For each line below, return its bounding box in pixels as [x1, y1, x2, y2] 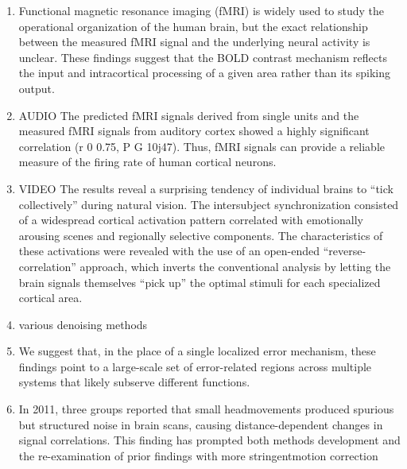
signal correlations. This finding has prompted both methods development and [18, 432, 401, 448]
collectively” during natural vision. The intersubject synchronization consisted [18, 196, 399, 212]
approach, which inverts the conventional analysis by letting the [79, 258, 391, 274]
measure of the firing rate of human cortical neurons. [18, 153, 277, 170]
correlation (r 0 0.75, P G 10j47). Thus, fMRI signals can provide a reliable [18, 138, 386, 154]
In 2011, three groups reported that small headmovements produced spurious [18, 401, 394, 417]
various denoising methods [18, 316, 148, 332]
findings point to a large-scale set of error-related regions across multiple [18, 358, 372, 374]
